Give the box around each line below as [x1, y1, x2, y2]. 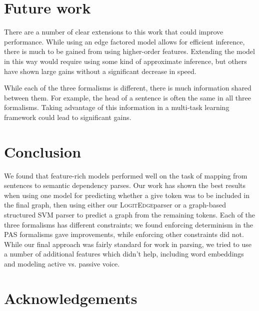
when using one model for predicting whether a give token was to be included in [4, 189, 250, 200]
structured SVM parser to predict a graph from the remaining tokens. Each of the [4, 209, 255, 219]
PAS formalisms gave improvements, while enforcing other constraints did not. [4, 229, 244, 239]
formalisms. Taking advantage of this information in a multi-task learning [4, 102, 229, 112]
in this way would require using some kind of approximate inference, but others [4, 55, 247, 66]
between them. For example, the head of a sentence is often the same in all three [4, 92, 251, 102]
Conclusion [4, 141, 81, 161]
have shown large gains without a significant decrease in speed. [4, 65, 196, 76]
